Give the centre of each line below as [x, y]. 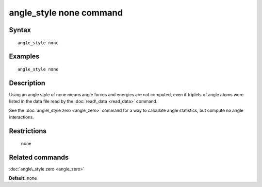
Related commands [39, 158]
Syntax [20, 30]
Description [27, 83]
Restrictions [28, 131]
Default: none [23, 178]
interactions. [21, 117]
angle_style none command [66, 13]
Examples [24, 57]
